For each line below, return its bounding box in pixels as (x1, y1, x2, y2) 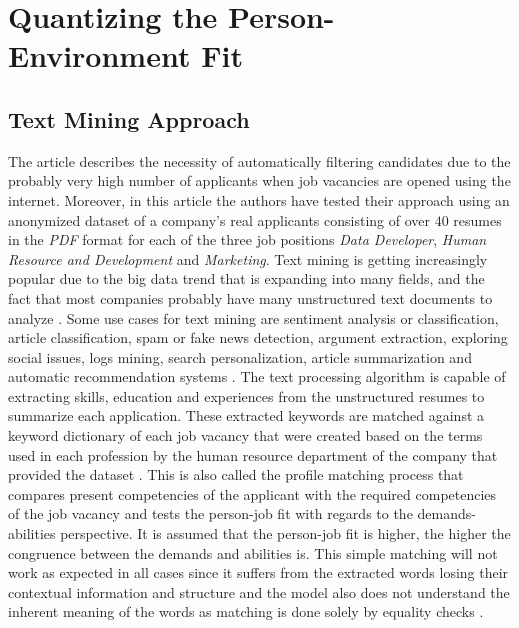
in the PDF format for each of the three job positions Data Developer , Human (8, 229, 487, 250)
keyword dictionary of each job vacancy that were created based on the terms (8, 425, 483, 446)
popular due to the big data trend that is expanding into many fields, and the (8, 268, 485, 289)
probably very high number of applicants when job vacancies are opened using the (8, 170, 511, 191)
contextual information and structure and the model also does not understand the (8, 581, 510, 602)
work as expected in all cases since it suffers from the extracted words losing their (8, 562, 509, 583)
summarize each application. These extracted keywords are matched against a (8, 405, 485, 426)
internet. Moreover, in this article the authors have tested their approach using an (8, 189, 510, 210)
